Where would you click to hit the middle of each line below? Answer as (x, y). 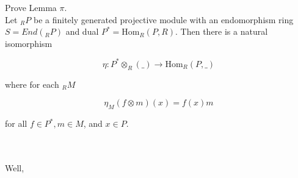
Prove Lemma (31, 7)
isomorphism (29, 43)
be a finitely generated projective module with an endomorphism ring (163, 19)
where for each (32, 84)
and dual (82, 31)
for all (16, 123)
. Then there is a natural (222, 31)
